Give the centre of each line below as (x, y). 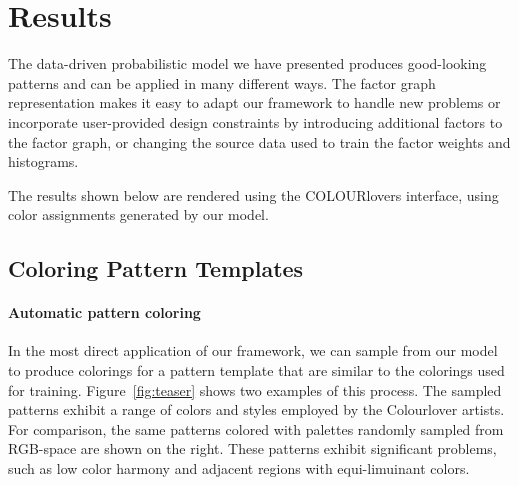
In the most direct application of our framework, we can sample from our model (253, 350)
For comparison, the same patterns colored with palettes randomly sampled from (256, 428)
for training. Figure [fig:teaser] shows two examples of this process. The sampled (255, 389)
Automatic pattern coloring (104, 312)
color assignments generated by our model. (138, 214)
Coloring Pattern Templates (156, 268)
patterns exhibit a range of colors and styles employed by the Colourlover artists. (256, 409)
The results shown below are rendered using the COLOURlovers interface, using (253, 194)
